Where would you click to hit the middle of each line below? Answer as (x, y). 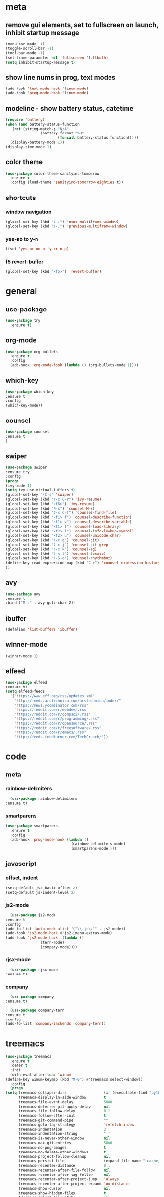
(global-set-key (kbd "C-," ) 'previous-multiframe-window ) (67, 226)
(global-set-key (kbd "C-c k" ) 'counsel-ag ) (51, 549)
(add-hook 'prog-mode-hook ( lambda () (49, 840)
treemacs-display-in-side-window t (62, 1097)
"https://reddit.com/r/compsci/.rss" (53, 714)
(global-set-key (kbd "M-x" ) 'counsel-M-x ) (50, 508)
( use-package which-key (30, 392)
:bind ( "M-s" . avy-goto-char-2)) (41, 603)
